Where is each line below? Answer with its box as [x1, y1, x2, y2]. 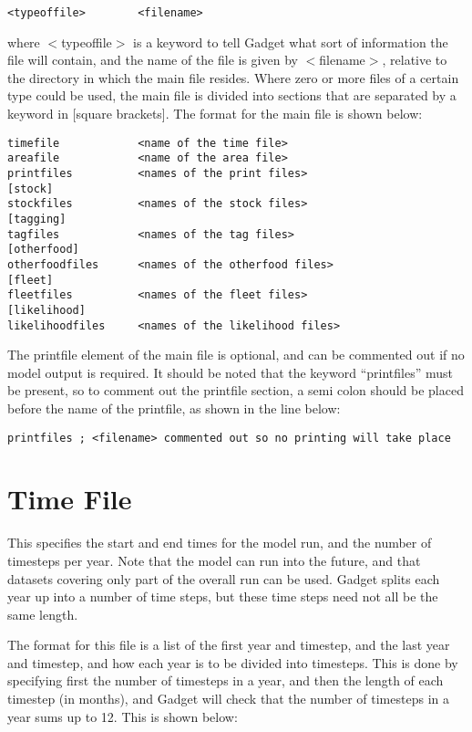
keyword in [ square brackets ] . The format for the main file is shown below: [7, 104, 423, 123]
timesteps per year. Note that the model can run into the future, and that [7, 550, 421, 570]
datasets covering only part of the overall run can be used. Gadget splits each [7, 569, 440, 588]
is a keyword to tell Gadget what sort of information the [133, 32, 448, 51]
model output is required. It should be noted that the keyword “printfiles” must [7, 362, 453, 382]
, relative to [382, 50, 447, 69]
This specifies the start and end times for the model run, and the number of [7, 533, 432, 552]
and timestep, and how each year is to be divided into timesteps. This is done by [7, 653, 458, 672]
